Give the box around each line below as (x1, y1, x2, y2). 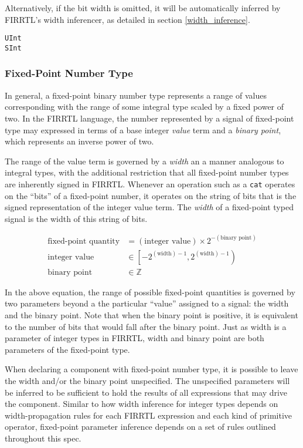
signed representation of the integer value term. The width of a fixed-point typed (5, 201, 294, 213)
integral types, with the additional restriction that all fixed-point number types (5, 166, 289, 178)
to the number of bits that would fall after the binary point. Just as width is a (5, 320, 287, 332)
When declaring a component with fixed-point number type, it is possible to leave (5, 363, 298, 375)
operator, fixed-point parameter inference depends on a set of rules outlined (5, 420, 276, 433)
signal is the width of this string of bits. (5, 212, 148, 224)
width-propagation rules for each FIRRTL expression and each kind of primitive (5, 409, 292, 421)
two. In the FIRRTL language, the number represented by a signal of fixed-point (5, 112, 294, 124)
